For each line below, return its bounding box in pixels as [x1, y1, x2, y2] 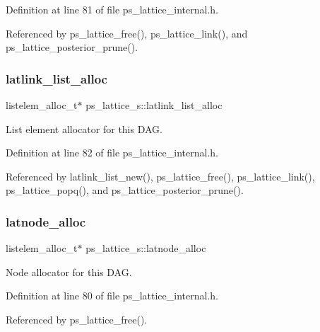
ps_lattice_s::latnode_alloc [85, 241, 206, 256]
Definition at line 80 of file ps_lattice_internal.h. [6, 288, 218, 303]
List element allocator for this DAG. [6, 121, 162, 136]
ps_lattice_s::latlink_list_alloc [85, 98, 223, 112]
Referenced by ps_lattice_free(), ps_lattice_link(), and [6, 25, 248, 40]
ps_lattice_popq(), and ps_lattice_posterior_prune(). [6, 183, 244, 198]
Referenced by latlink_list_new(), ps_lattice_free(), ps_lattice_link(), [6, 168, 315, 183]
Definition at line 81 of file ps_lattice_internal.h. [6, 2, 218, 16]
